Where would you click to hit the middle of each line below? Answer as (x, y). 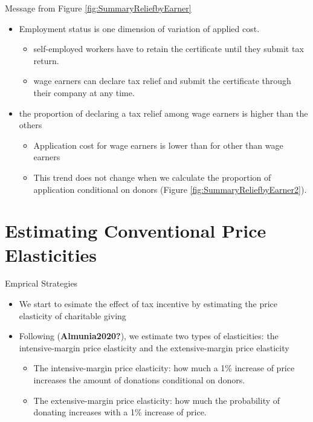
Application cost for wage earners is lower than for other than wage (158, 145)
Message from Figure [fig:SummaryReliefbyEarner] (98, 8)
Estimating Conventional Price (136, 231)
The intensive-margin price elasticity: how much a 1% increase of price (164, 368)
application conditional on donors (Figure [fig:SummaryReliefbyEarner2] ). (170, 189)
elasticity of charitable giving (73, 315)
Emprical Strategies (41, 283)
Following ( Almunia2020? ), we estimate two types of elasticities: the (149, 336)
